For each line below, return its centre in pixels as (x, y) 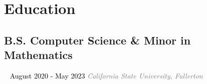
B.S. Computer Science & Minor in (97, 40)
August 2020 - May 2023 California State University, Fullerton (106, 75)
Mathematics (38, 55)
